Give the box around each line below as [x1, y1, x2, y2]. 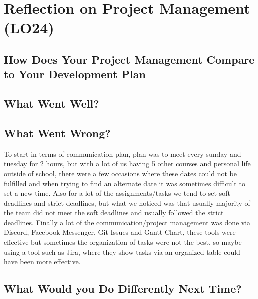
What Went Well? [4, 96, 99, 111]
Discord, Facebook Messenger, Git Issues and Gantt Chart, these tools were [4, 227, 236, 237]
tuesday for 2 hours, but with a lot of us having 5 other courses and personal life [4, 158, 251, 169]
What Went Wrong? [4, 125, 111, 140]
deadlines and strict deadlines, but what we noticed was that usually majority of [4, 197, 250, 208]
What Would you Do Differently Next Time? [4, 281, 242, 296]
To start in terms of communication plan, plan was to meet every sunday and [4, 148, 241, 159]
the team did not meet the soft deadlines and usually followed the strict [4, 207, 224, 218]
